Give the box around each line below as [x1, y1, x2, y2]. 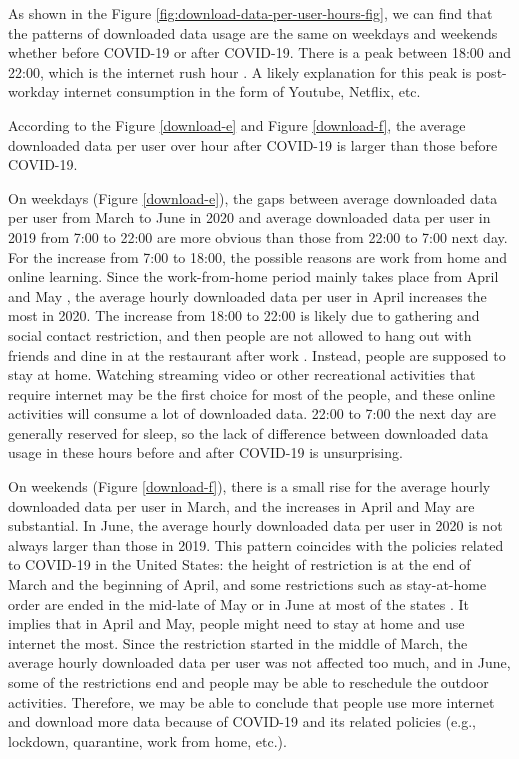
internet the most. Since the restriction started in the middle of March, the [8, 632, 468, 653]
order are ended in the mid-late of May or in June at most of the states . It [8, 593, 469, 614]
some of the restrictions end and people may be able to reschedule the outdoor [8, 672, 489, 692]
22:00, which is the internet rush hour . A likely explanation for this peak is [8, 61, 472, 82]
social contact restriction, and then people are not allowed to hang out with [8, 324, 472, 345]
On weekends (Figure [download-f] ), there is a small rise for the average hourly [8, 476, 491, 497]
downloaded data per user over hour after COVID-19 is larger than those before [8, 134, 498, 155]
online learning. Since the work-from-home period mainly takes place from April [8, 266, 499, 287]
